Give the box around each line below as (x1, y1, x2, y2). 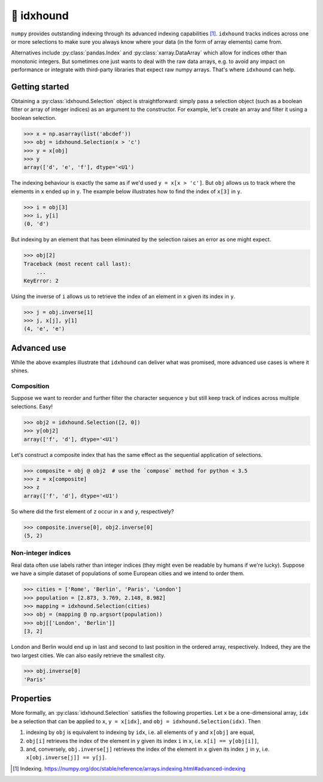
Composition (11, 382, 50, 390)
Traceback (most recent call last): (23, 260, 132, 267)
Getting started (11, 82, 69, 92)
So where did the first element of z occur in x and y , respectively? (11, 507, 174, 515)
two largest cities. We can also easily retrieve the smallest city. (11, 651, 166, 659)
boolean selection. (11, 114, 57, 121)
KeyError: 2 (23, 277, 59, 284)
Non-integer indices (11, 549, 71, 557)
